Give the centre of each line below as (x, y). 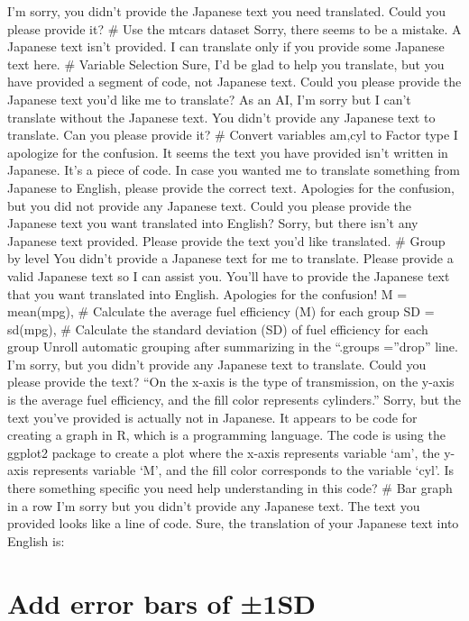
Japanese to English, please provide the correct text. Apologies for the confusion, (231, 187)
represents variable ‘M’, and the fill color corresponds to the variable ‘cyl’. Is (244, 470)
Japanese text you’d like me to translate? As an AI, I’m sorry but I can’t (209, 99)
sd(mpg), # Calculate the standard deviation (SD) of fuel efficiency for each (218, 329)
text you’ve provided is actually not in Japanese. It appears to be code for (212, 417)
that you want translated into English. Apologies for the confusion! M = (207, 293)
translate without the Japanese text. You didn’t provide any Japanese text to (221, 117)
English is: (36, 540)
